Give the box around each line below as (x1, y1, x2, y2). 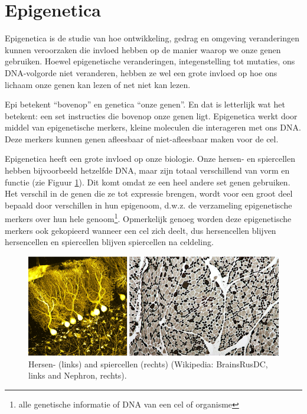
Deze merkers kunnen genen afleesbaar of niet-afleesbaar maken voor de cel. (5, 132, 279, 145)
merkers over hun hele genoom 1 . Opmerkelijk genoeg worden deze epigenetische (5, 211, 292, 225)
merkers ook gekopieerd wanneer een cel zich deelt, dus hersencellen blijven (5, 224, 276, 236)
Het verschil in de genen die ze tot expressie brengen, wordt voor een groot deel (5, 187, 293, 200)
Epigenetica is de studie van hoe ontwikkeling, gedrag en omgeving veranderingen (5, 32, 300, 44)
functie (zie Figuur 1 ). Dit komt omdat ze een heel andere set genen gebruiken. (5, 175, 290, 188)
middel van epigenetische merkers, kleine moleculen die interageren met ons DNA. (5, 121, 301, 133)
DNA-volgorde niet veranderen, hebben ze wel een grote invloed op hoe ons (5, 66, 277, 79)
